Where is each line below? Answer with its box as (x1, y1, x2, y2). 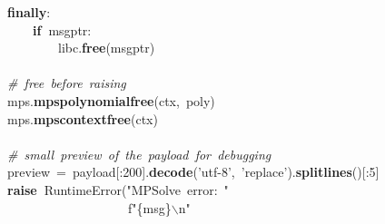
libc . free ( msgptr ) (58, 38, 155, 57)
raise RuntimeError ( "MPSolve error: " (7, 180, 229, 199)
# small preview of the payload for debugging (7, 144, 271, 163)
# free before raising (7, 73, 126, 93)
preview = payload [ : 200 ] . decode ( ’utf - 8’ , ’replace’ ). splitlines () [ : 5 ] (7, 162, 380, 181)
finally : (7, 3, 51, 21)
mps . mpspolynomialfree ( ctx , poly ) (7, 91, 215, 110)
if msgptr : (33, 20, 92, 39)
